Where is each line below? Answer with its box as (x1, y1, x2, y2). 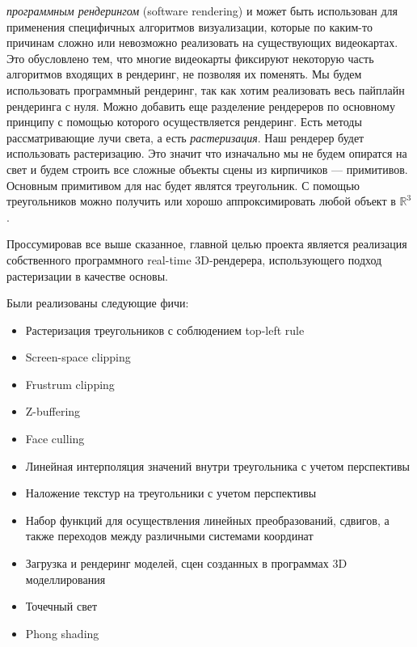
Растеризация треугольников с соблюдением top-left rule (25, 321, 305, 338)
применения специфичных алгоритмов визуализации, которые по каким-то (6, 18, 373, 35)
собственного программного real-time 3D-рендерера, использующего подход (6, 251, 382, 268)
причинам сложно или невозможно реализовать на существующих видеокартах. (6, 34, 398, 51)
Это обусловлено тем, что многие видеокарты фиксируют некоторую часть (6, 49, 374, 66)
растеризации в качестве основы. (6, 267, 168, 284)
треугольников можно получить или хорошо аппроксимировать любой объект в (6, 192, 396, 209)
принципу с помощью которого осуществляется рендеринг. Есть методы (6, 113, 362, 130)
